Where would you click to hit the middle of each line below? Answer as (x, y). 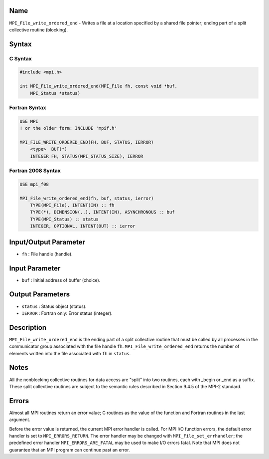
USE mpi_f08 (34, 184)
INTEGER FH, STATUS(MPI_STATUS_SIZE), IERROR (87, 156)
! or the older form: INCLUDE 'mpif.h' (68, 128)
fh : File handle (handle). (47, 254)
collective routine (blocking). (39, 29)
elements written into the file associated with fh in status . (70, 353)
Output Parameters (39, 294)
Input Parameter (35, 268)
